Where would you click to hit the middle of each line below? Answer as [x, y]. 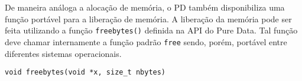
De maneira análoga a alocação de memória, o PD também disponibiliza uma [145, 7]
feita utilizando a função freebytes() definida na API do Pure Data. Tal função [151, 30]
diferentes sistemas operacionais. [63, 53]
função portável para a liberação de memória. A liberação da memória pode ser [148, 18]
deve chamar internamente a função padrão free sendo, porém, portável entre [146, 41]
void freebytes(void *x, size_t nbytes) [85, 72]
